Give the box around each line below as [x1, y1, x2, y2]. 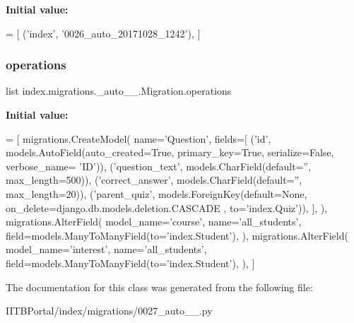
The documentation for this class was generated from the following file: [6, 279, 313, 294]
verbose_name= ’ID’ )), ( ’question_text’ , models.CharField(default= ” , [6, 158, 312, 173]
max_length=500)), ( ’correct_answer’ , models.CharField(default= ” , [6, 172, 302, 187]
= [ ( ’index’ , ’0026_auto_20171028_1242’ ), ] [6, 25, 201, 40]
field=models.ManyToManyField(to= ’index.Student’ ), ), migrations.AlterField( [6, 228, 348, 242]
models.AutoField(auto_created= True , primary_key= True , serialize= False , [6, 145, 334, 160]
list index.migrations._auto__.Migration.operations [6, 83, 232, 98]
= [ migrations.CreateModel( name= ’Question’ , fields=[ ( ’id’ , [6, 131, 271, 146]
